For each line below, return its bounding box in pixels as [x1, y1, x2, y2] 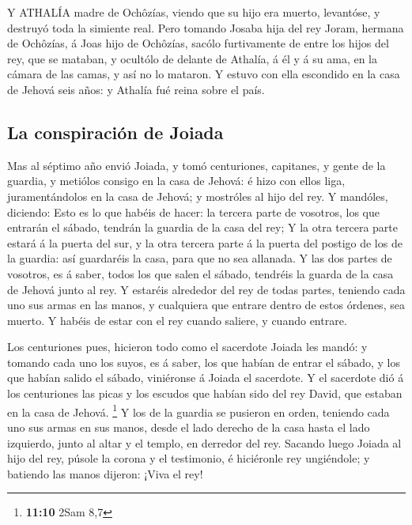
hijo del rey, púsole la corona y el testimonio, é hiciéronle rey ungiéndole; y [7, 450, 370, 466]
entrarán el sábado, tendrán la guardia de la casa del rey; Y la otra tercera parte [7, 219, 399, 236]
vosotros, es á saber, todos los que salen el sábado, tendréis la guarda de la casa [7, 265, 394, 281]
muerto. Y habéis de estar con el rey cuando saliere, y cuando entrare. [7, 312, 347, 328]
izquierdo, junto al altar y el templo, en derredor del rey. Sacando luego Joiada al [7, 434, 402, 451]
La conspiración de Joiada [7, 119, 224, 144]
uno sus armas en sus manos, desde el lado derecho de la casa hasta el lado [7, 418, 370, 435]
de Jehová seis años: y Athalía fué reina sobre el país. [7, 81, 265, 97]
